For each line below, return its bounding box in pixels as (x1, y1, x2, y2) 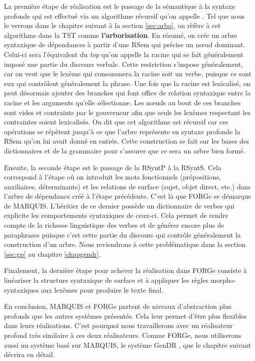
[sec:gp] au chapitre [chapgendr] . (4, 248, 101, 259)
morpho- (210, 275, 236, 285)
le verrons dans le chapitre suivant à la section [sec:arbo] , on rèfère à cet (4, 20, 221, 30)
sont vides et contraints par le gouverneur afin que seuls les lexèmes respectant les (4, 107, 251, 117)
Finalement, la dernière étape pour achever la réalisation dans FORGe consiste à (4, 265, 247, 275)
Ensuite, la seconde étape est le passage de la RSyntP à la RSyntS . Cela (4, 162, 222, 172)
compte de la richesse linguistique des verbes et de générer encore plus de (4, 220, 225, 230)
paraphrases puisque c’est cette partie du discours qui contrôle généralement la (4, 229, 241, 240)
